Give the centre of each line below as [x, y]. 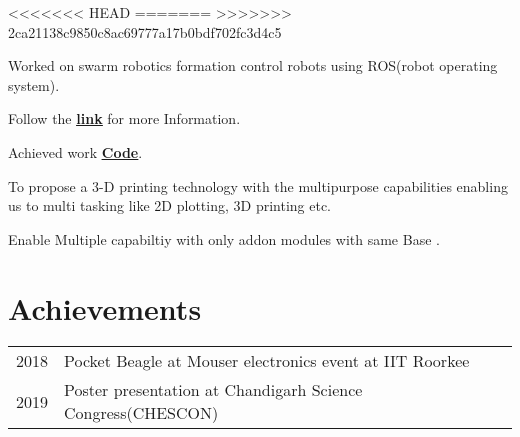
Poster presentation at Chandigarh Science [213, 390]
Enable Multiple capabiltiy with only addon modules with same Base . [224, 238]
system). [34, 84]
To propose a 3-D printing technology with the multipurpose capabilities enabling [258, 185]
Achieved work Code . [75, 151]
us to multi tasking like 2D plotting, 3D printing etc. [169, 205]
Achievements [105, 307]
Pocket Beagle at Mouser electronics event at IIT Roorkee [267, 361]
